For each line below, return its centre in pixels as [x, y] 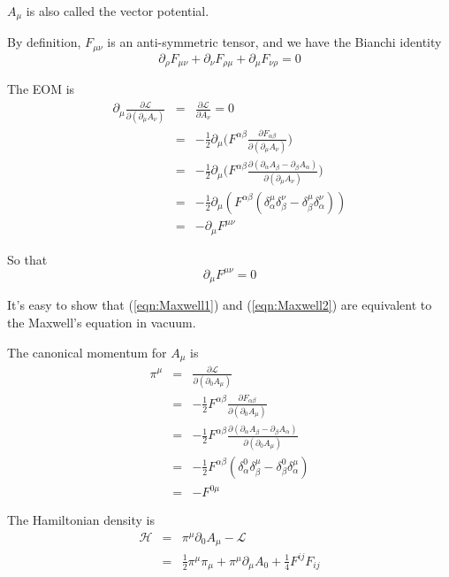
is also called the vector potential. [118, 11]
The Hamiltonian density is [81, 520]
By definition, [44, 42]
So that [27, 259]
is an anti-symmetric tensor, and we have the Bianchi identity [274, 42]
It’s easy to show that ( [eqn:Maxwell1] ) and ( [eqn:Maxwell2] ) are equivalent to [220, 305]
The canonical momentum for [87, 352]
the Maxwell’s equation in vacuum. [102, 322]
